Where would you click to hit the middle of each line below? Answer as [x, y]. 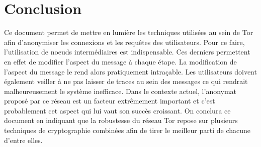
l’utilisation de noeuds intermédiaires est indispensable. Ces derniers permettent [127, 52]
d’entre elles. [23, 140]
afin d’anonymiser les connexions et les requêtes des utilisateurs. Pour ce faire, [124, 42]
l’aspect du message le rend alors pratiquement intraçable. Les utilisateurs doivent [130, 71]
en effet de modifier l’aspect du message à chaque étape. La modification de [120, 61]
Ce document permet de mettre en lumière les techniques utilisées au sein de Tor [129, 32]
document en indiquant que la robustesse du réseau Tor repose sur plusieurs [121, 120]
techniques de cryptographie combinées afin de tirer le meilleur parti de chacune [127, 130]
